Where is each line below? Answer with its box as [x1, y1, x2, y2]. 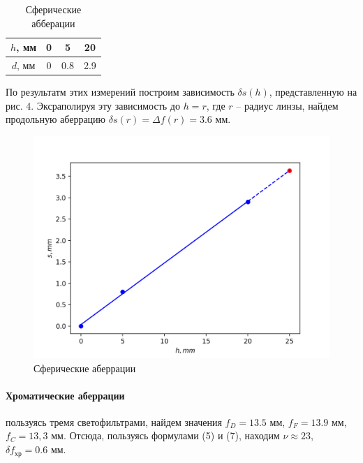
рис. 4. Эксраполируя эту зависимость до [6, 98, 180, 112]
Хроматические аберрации [6, 388, 125, 402]
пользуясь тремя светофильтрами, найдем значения [6, 414, 222, 429]
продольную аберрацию [6, 112, 106, 126]
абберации [31, 15, 75, 30]
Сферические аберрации [34, 360, 136, 375]
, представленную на [269, 84, 357, 99]
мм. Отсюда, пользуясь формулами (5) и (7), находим [51, 428, 280, 443]
